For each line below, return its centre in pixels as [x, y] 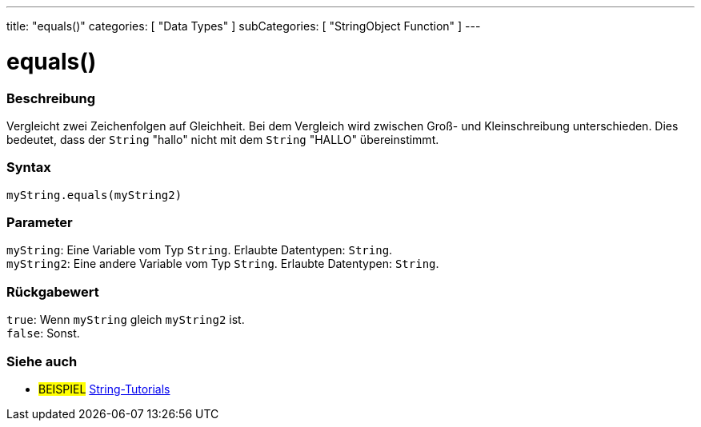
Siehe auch [42, 361]
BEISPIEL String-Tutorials [104, 389]
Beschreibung [51, 98]
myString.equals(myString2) [94, 195]
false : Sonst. [43, 333]
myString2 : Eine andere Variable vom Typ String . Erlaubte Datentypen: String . [223, 264]
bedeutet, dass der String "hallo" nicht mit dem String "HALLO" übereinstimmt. [223, 139]
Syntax [29, 168]
